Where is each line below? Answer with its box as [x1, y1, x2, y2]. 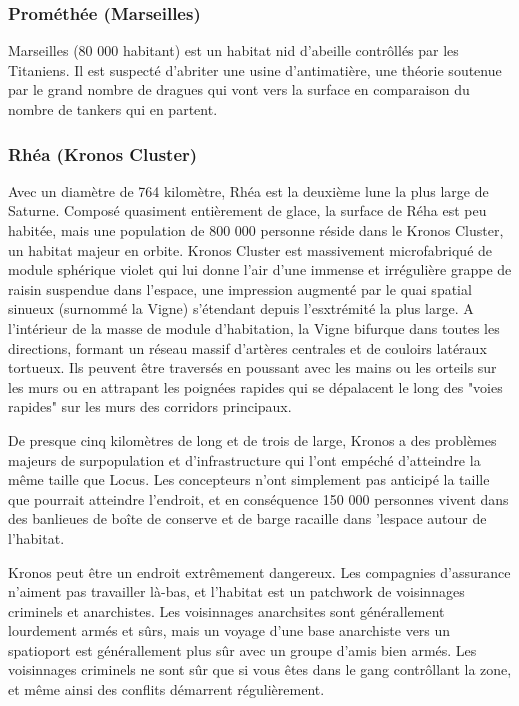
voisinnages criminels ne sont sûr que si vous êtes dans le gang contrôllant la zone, [8, 659, 512, 680]
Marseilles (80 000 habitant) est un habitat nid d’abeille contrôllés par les [8, 40, 459, 61]
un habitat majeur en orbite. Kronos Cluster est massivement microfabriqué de [8, 239, 493, 260]
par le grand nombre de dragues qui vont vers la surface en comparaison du [8, 79, 470, 100]
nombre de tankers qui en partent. [8, 99, 218, 119]
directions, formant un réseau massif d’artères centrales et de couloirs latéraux [8, 337, 487, 358]
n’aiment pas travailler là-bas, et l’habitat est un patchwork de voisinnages [8, 581, 465, 602]
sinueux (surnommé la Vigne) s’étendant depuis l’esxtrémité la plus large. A [8, 298, 474, 319]
